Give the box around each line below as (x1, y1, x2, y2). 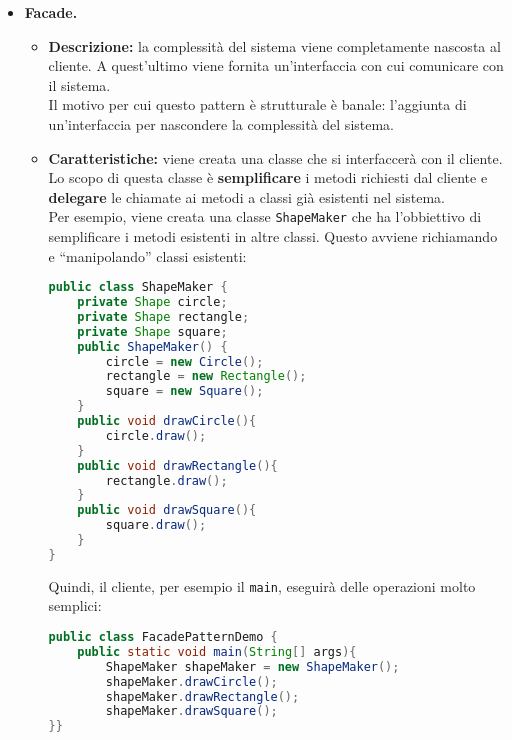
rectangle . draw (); (105, 473, 228, 488)
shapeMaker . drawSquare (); (105, 704, 278, 719)
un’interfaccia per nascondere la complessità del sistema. (48, 113, 395, 134)
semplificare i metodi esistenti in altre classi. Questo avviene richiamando (48, 226, 498, 246)
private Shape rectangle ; (77, 309, 250, 324)
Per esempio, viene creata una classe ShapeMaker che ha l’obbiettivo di (48, 206, 482, 227)
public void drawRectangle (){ (77, 458, 278, 473)
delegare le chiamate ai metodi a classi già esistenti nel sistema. (48, 186, 445, 207)
